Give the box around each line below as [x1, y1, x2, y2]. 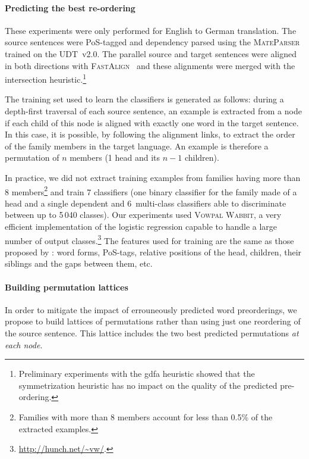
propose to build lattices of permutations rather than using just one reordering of [5, 315, 301, 327]
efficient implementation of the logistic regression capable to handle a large [5, 220, 278, 233]
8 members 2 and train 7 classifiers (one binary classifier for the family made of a [5, 183, 297, 198]
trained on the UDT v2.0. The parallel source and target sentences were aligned [5, 47, 297, 60]
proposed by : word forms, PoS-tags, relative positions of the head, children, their [5, 245, 302, 258]
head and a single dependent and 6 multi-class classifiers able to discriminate [5, 196, 286, 209]
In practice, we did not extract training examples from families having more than [5, 171, 301, 183]
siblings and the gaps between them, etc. [5, 257, 153, 270]
